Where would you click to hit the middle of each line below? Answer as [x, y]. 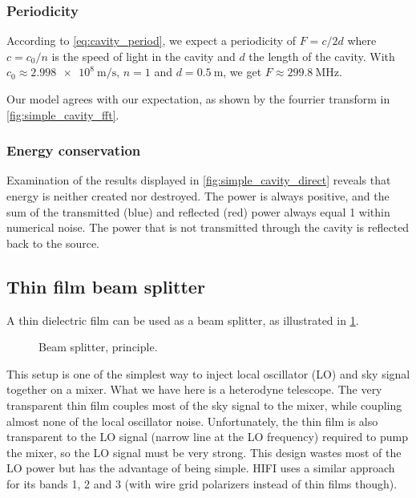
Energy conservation [74, 150]
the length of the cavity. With [322, 56]
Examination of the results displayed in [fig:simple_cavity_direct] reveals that [199, 180]
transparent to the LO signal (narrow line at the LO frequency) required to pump [207, 437]
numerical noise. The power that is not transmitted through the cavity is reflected [208, 227]
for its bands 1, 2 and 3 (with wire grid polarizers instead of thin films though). [202, 483]
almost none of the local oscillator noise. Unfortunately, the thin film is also [192, 421]
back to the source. [53, 243]
